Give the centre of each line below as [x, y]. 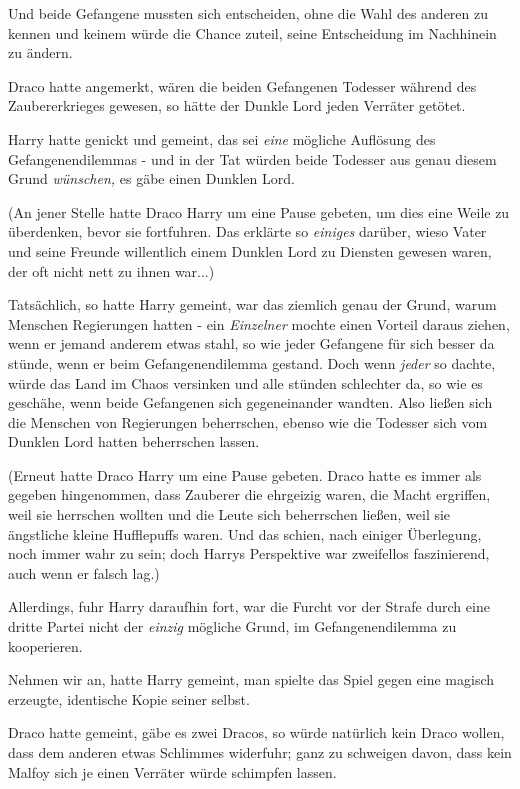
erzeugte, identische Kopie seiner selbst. [129, 698]
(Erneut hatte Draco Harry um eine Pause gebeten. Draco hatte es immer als [245, 474]
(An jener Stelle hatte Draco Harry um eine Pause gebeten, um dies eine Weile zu [259, 211]
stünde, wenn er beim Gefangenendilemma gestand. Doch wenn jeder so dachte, [252, 362]
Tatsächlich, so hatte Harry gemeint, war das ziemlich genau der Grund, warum [252, 304]
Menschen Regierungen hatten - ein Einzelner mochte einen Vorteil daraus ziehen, [259, 323]
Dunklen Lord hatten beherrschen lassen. [134, 441]
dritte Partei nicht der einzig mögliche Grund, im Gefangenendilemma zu [232, 626]
